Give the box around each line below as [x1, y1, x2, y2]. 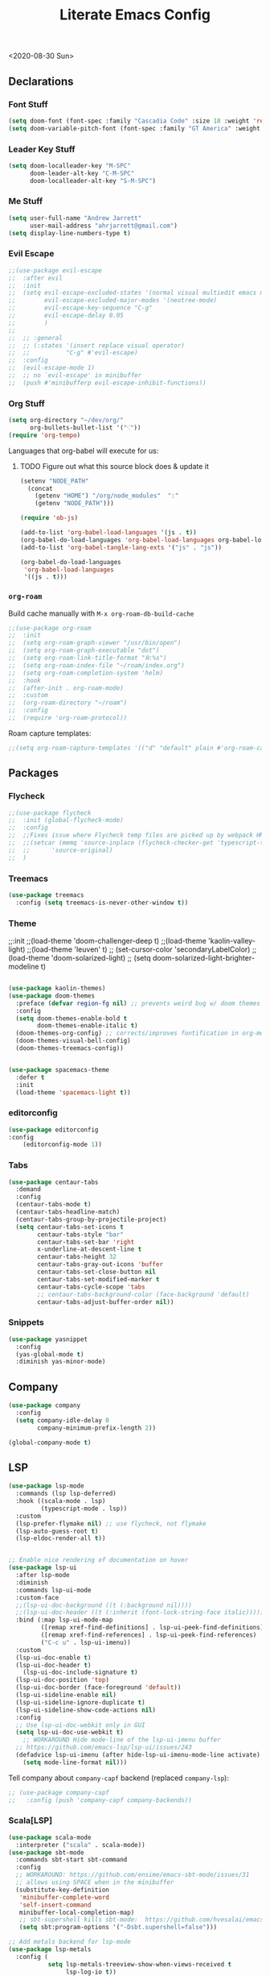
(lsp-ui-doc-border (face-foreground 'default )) [15, 1683, 182, 1692]
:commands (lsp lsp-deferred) [15, 1489, 117, 1498]
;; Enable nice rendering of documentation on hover [8, 1556, 189, 1564]
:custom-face [15, 1593, 59, 1601]
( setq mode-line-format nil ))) [22, 1758, 128, 1766]
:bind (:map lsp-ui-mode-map [15, 1616, 113, 1625]
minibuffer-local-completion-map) [18, 1908, 135, 1916]
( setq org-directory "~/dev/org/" [8, 417, 125, 425]
